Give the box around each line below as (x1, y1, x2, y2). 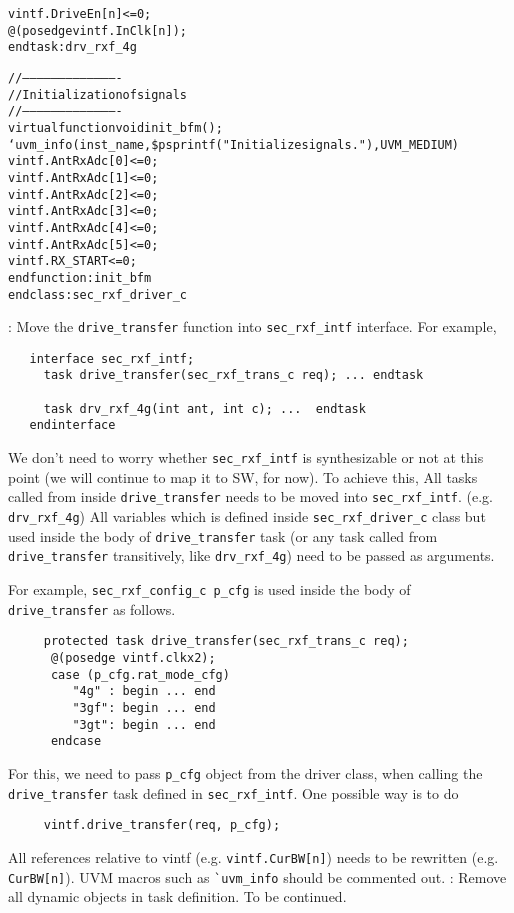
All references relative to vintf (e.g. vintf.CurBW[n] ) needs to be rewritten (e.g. (8, 846, 499, 867)
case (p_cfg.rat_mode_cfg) (50, 667, 230, 682)
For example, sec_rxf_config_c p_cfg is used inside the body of (8, 578, 411, 599)
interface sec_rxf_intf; (29, 351, 195, 366)
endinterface (29, 418, 116, 433)
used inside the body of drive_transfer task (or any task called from (8, 525, 438, 546)
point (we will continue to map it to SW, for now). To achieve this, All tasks (8, 466, 478, 487)
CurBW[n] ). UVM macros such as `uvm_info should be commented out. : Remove (8, 866, 507, 887)
